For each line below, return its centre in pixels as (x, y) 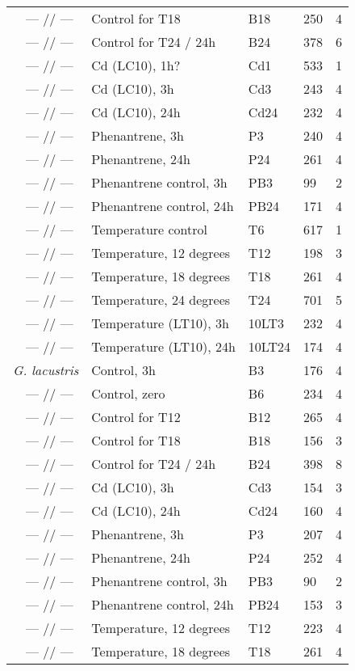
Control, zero (128, 393)
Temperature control (150, 229)
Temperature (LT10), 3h (160, 323)
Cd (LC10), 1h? (136, 65)
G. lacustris (46, 370)
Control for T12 (136, 417)
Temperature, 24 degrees (161, 300)
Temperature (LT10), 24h (163, 346)
